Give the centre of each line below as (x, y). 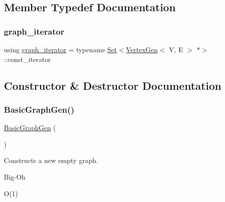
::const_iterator (28, 59)
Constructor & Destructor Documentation (113, 85)
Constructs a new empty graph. (51, 160)
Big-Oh (15, 176)
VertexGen (142, 49)
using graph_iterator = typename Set (61, 49)
